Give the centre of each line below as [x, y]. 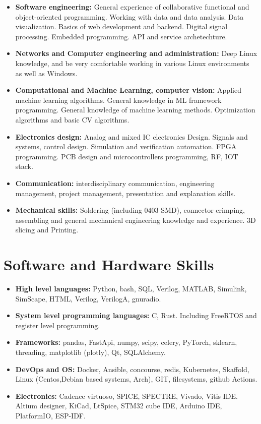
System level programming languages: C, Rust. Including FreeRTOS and [136, 315]
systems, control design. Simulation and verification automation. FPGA [126, 146]
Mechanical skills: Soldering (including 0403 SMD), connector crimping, [130, 210]
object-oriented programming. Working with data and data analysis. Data [129, 16]
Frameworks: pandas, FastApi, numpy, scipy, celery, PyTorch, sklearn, [126, 342]
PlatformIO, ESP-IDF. [50, 415]
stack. [24, 166]
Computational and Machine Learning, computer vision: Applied [128, 90]
